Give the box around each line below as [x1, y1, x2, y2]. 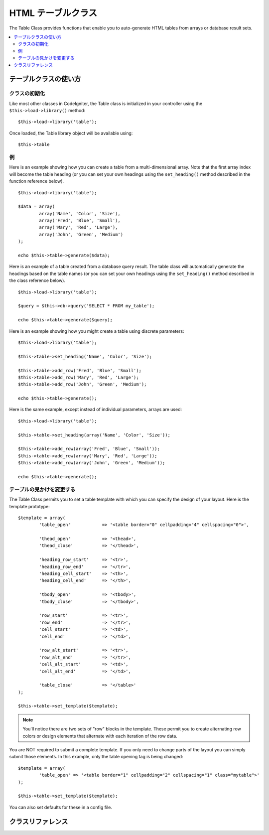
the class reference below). [9, 278, 66, 283]
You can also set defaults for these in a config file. [9, 804, 112, 810]
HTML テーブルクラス [9, 7, 97, 18]
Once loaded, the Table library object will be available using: [9, 130, 133, 136]
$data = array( [18, 204, 55, 209]
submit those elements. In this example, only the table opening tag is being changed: [9, 754, 184, 760]
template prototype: [9, 503, 50, 509]
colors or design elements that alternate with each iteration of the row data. [22, 733, 178, 739]
